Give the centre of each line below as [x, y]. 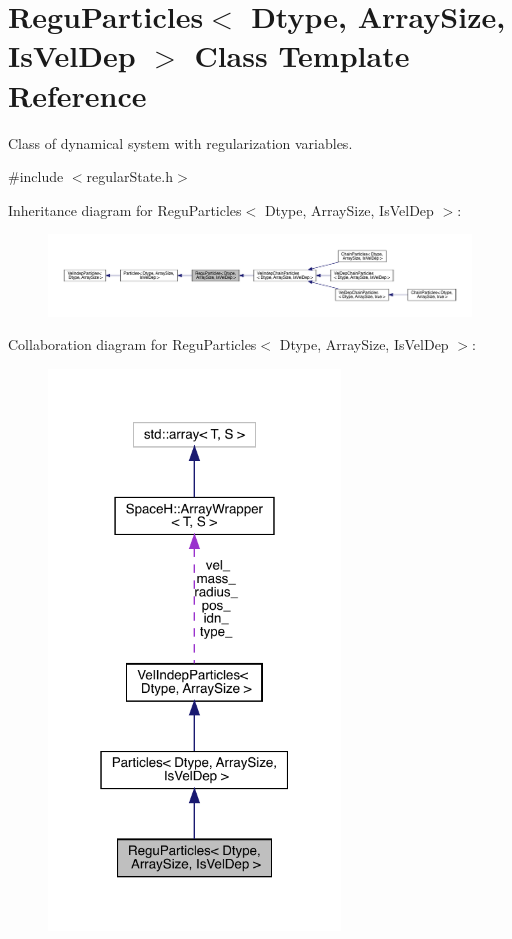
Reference [77, 94]
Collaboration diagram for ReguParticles [132, 344]
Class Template [302, 55]
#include [36, 176]
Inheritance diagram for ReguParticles [125, 209]
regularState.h [129, 176]
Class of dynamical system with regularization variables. [180, 142]
